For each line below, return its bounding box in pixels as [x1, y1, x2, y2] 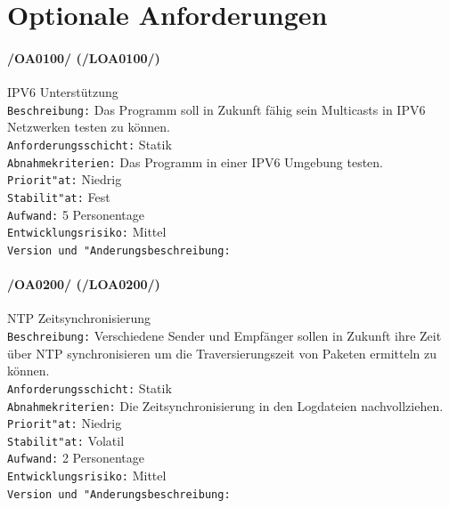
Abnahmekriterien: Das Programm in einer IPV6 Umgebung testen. [7, 152, 383, 171]
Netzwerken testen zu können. [7, 117, 170, 136]
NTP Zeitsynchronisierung [7, 309, 151, 327]
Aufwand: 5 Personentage [7, 205, 145, 223]
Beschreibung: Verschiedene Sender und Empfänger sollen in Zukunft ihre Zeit [7, 327, 442, 344]
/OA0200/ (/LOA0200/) [7, 275, 160, 294]
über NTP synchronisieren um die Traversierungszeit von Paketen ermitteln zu [7, 343, 437, 362]
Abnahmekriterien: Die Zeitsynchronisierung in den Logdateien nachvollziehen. [7, 396, 444, 415]
